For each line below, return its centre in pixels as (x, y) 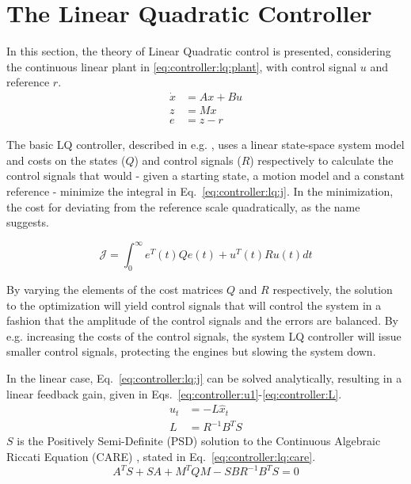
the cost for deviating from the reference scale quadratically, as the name (183, 206)
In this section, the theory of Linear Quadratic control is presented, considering (199, 51)
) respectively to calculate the (322, 160)
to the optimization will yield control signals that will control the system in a (194, 305)
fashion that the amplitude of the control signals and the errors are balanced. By (202, 320)
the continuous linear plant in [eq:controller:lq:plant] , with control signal (182, 66)
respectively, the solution (333, 290)
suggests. (28, 222)
